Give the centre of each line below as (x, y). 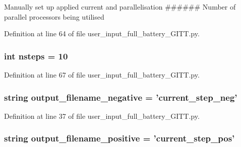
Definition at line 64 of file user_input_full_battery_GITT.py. (102, 33)
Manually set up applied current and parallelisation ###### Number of (120, 7)
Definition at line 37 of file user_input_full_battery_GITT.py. (102, 116)
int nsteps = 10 (36, 56)
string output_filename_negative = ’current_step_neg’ (121, 97)
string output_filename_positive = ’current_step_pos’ (119, 138)
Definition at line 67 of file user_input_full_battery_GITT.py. (102, 75)
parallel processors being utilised (54, 16)
